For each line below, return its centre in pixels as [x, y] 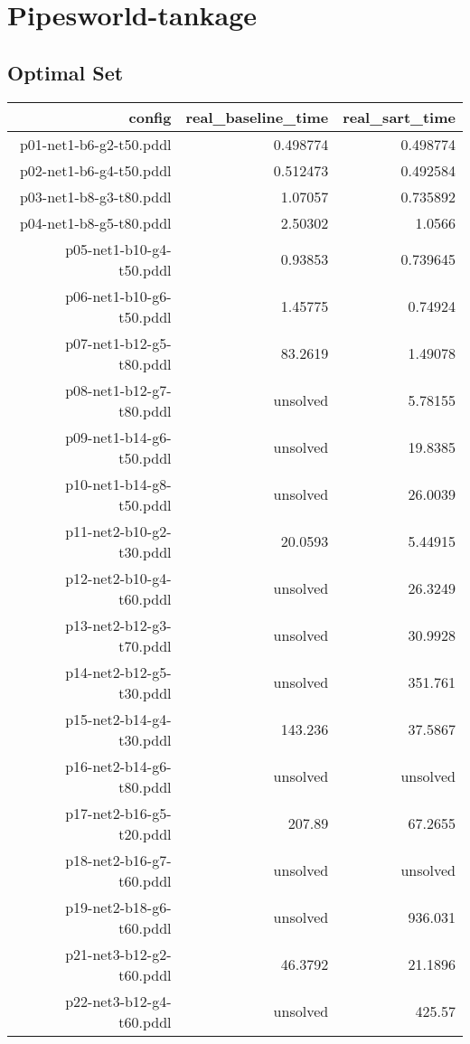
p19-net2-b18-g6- [118, 907]
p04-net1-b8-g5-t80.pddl [95, 222]
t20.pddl [145, 833]
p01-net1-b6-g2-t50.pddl [95, 144]
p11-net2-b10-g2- [118, 531]
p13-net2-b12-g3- [118, 625]
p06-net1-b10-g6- [118, 296]
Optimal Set [66, 72]
